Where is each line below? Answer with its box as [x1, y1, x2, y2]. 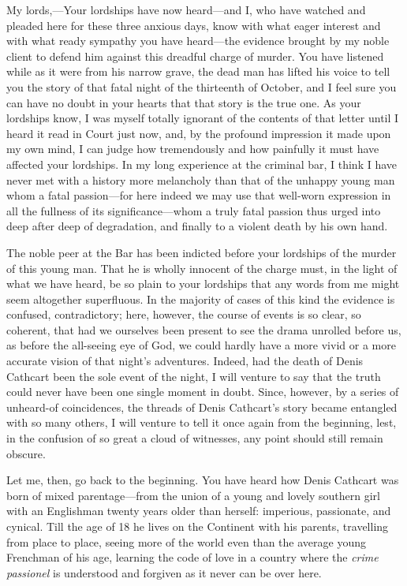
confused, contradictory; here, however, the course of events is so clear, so [6, 306, 361, 323]
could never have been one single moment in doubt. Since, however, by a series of [6, 383, 399, 400]
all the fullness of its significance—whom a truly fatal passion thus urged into [6, 202, 381, 218]
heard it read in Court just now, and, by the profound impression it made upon [6, 125, 391, 141]
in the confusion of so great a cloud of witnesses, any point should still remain [6, 430, 383, 446]
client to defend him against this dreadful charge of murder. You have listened [6, 47, 384, 64]
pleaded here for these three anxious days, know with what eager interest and [6, 17, 381, 33]
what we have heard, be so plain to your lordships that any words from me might [6, 275, 400, 292]
